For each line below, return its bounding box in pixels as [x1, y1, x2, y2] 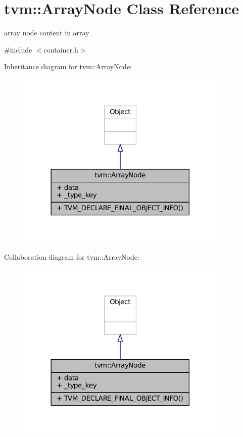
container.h [43, 44, 78, 55]
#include [4, 44, 32, 55]
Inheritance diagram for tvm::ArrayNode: [4, 61, 132, 72]
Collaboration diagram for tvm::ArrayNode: [4, 251, 139, 262]
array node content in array [4, 27, 89, 38]
